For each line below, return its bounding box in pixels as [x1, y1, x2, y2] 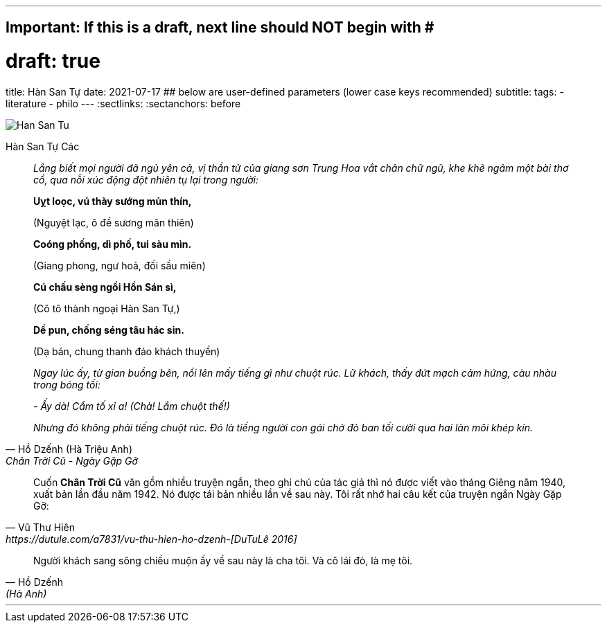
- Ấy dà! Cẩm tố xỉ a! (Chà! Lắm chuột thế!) [33, 400, 230, 412]
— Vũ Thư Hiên [6, 521, 75, 533]
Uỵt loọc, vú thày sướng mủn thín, [33, 195, 192, 207]
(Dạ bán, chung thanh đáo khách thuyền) [33, 345, 220, 357]
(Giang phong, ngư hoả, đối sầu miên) [33, 259, 206, 271]
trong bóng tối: [33, 378, 100, 391]
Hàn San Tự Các [6, 140, 80, 152]
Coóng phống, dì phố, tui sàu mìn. [33, 237, 192, 250]
